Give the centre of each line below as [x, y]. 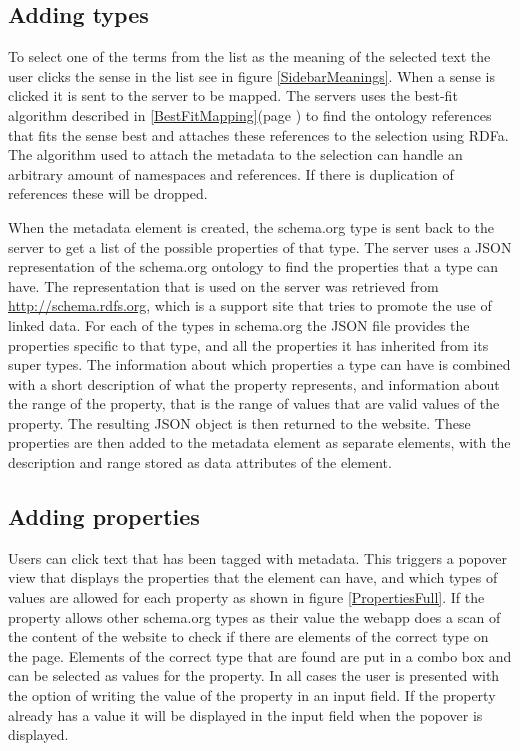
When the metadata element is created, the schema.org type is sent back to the [251, 226]
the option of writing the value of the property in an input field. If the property [252, 695]
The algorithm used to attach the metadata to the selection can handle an [235, 154]
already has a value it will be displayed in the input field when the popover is [245, 714]
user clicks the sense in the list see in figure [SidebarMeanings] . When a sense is [251, 75]
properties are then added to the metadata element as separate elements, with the [259, 442]
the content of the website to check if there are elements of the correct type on [248, 636]
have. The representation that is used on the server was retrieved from [223, 285]
